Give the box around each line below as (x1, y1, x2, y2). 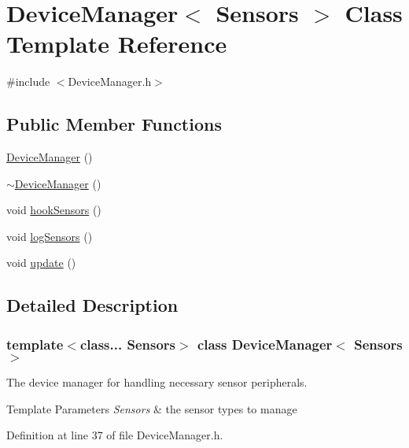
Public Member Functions (6, 112, 222, 136)
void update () (6, 254, 76, 271)
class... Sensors (79, 334, 176, 354)
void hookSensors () (6, 202, 101, 218)
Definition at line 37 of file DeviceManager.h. (6, 427, 223, 443)
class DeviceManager (197, 334, 333, 354)
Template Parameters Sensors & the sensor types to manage (6, 400, 297, 417)
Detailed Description (6, 293, 179, 317)
